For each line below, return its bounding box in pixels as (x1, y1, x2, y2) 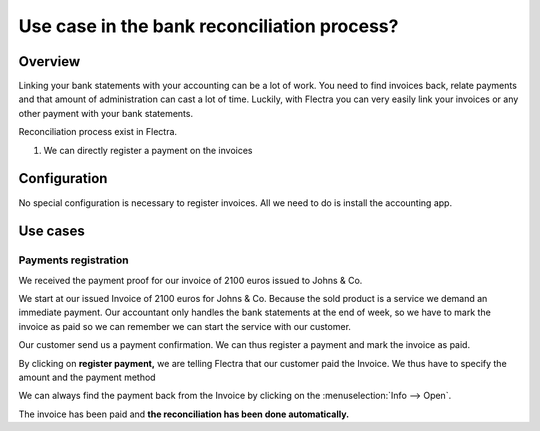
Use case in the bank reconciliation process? (18, 15, 399, 37)
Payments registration (18, 253, 129, 267)
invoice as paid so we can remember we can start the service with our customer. (18, 320, 352, 332)
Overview (18, 53, 81, 70)
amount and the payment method (18, 371, 156, 384)
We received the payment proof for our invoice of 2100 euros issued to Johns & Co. (18, 274, 363, 286)
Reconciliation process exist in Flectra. (18, 126, 178, 138)
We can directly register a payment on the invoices (43, 144, 253, 156)
